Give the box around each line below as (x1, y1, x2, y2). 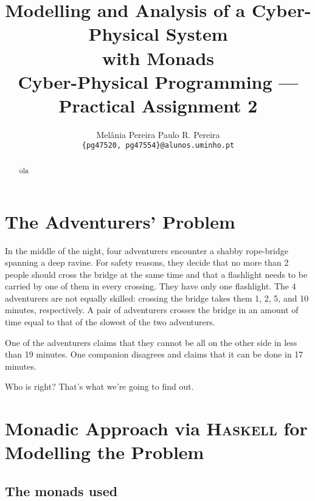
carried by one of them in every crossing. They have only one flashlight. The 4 (5, 280, 296, 292)
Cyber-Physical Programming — (18, 69, 299, 94)
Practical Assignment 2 (58, 92, 258, 117)
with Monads (102, 45, 215, 70)
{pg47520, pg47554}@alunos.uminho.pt (81, 141, 235, 150)
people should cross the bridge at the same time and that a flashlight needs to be (5, 268, 308, 280)
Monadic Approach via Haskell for (5, 416, 308, 441)
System (165, 21, 228, 46)
